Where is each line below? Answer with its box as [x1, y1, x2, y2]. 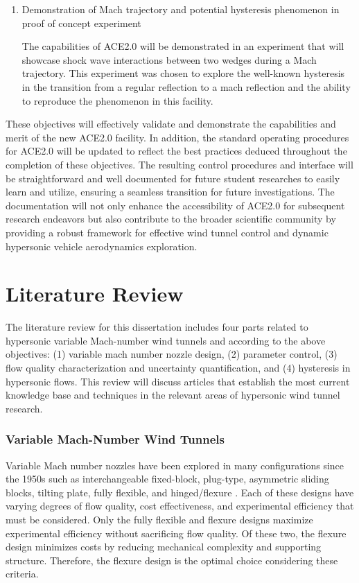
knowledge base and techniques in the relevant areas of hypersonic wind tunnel [6, 388, 340, 402]
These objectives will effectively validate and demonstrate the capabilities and [6, 116, 336, 131]
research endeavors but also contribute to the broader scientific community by [6, 211, 336, 226]
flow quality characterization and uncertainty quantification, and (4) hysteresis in [6, 360, 351, 374]
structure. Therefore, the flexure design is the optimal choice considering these [6, 552, 338, 567]
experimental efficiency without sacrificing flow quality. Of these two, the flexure [6, 525, 347, 540]
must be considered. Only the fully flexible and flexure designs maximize [6, 512, 313, 526]
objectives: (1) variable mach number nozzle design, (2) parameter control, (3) [6, 347, 338, 361]
